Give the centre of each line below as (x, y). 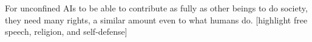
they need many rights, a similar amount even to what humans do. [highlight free (156, 19)
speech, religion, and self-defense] (66, 31)
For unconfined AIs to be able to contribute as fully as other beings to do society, (156, 8)
